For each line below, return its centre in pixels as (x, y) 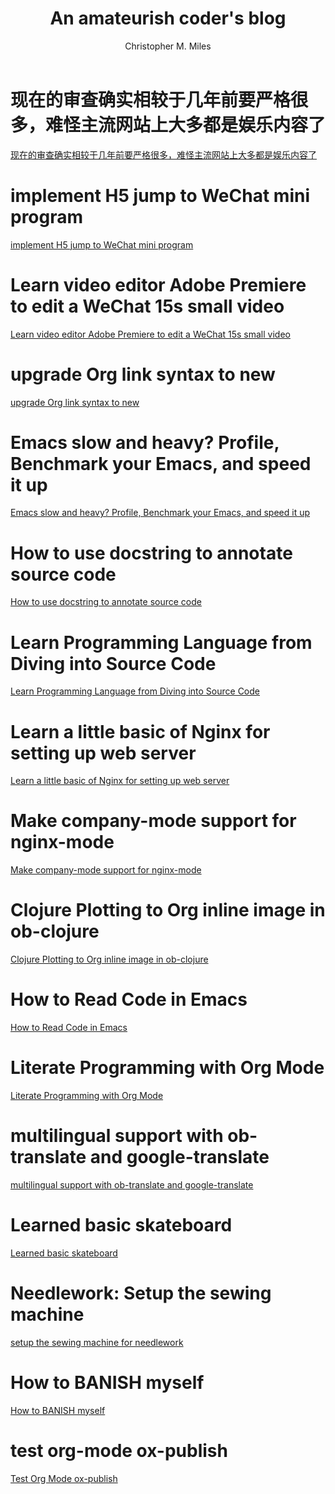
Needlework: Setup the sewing (141, 1293)
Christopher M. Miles (168, 46)
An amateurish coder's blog (168, 18)
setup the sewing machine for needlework (97, 1342)
